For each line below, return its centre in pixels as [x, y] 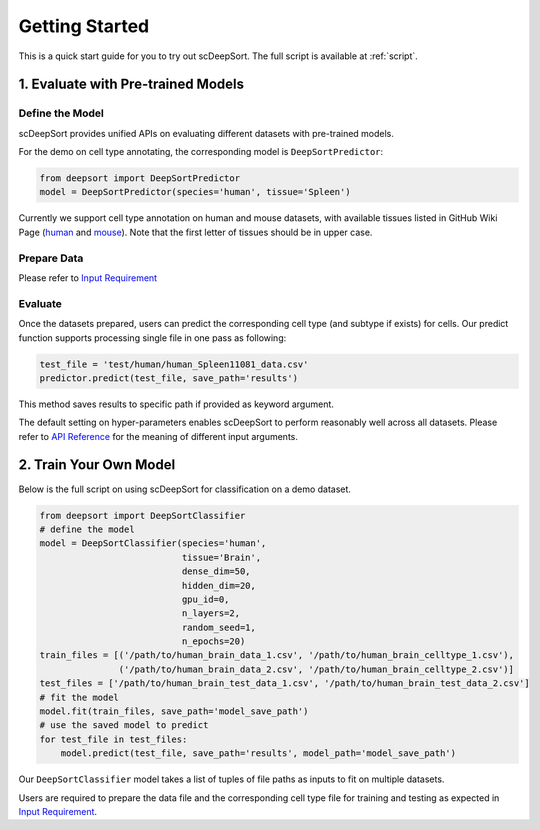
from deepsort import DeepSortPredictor [139, 178]
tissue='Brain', [221, 557]
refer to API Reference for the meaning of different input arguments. [158, 436]
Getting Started [84, 26]
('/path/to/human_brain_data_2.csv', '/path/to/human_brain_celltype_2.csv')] [316, 669]
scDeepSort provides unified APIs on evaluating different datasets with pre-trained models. [206, 133]
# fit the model [79, 697]
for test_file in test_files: [113, 739]
